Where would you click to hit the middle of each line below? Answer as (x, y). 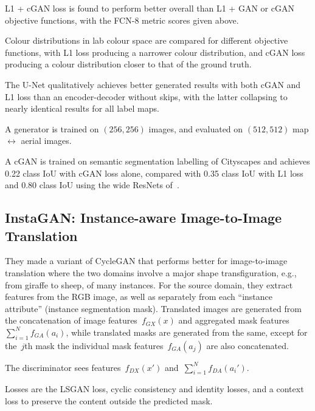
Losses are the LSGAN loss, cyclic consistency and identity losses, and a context (154, 389)
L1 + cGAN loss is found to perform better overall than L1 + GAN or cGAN (150, 8)
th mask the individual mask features (94, 345)
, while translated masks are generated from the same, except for (187, 332)
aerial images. (46, 141)
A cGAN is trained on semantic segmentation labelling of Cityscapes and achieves (157, 161)
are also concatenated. (247, 345)
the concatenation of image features (71, 320)
